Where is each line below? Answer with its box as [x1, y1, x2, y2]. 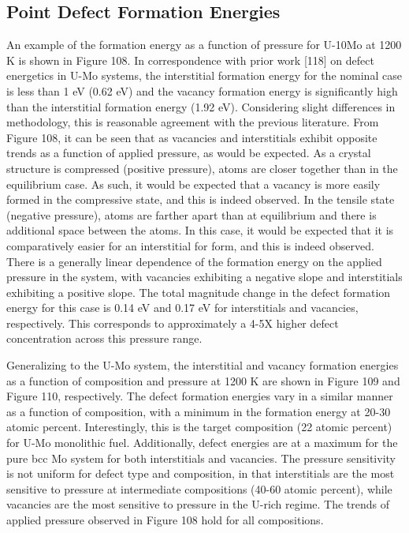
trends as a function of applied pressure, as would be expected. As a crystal [6, 145, 371, 161]
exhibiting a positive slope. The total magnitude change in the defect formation [6, 283, 391, 300]
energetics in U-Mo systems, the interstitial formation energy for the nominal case [6, 67, 402, 84]
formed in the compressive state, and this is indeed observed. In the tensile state [6, 191, 395, 208]
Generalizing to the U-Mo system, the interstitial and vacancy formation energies [6, 357, 399, 373]
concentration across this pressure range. [6, 330, 203, 347]
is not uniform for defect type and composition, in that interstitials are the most [6, 465, 395, 482]
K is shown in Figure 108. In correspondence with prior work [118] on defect [6, 51, 374, 68]
